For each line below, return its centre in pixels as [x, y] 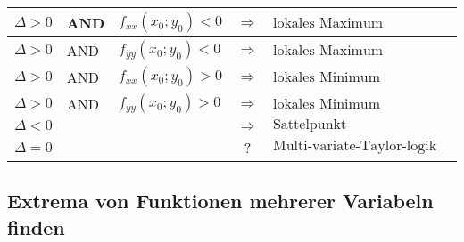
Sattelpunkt [310, 125]
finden [36, 226]
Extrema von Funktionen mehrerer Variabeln [220, 201]
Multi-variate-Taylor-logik [355, 146]
